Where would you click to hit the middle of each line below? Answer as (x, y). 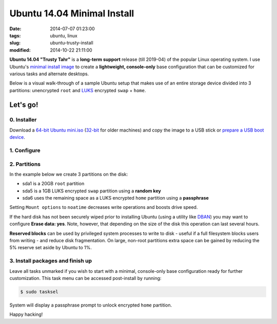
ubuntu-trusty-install (72, 43)
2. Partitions (25, 164)
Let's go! (24, 105)
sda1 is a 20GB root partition (53, 184)
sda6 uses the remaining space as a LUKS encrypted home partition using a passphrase (115, 198)
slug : (15, 43)
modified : (20, 50)
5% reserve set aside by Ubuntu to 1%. (51, 248)
